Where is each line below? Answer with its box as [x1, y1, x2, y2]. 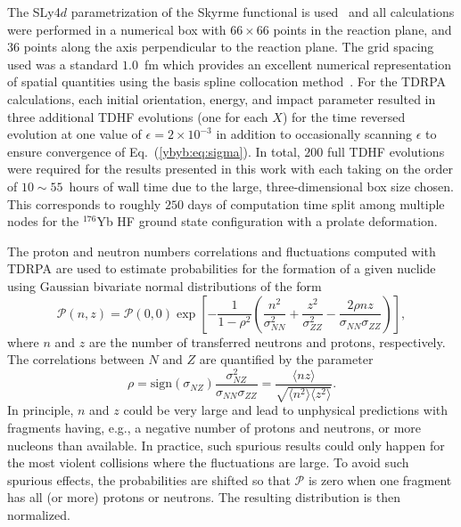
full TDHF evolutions [327, 142, 445, 160]
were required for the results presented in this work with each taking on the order [7, 159, 453, 178]
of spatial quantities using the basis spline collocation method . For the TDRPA [7, 72, 447, 91]
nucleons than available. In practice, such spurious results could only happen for [7, 435, 445, 454]
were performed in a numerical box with [7, 20, 226, 38]
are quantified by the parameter [199, 350, 374, 369]
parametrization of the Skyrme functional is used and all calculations [70, 3, 455, 20]
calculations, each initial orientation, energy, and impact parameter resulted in [7, 89, 436, 108]
